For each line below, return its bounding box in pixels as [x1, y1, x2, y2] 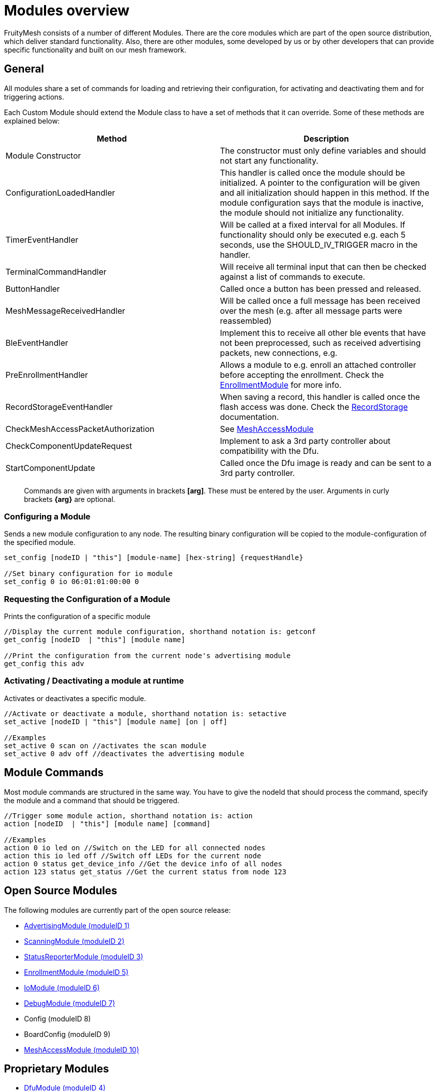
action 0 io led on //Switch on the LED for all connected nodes [4, 843, 265, 852]
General [4, 63, 44, 76]
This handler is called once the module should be [220, 167, 405, 178]
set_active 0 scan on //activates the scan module [4, 741, 206, 750]
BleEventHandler [5, 337, 68, 348]
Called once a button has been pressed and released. [220, 283, 421, 294]
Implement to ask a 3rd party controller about [220, 435, 390, 446]
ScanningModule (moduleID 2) [24, 936, 124, 945]
